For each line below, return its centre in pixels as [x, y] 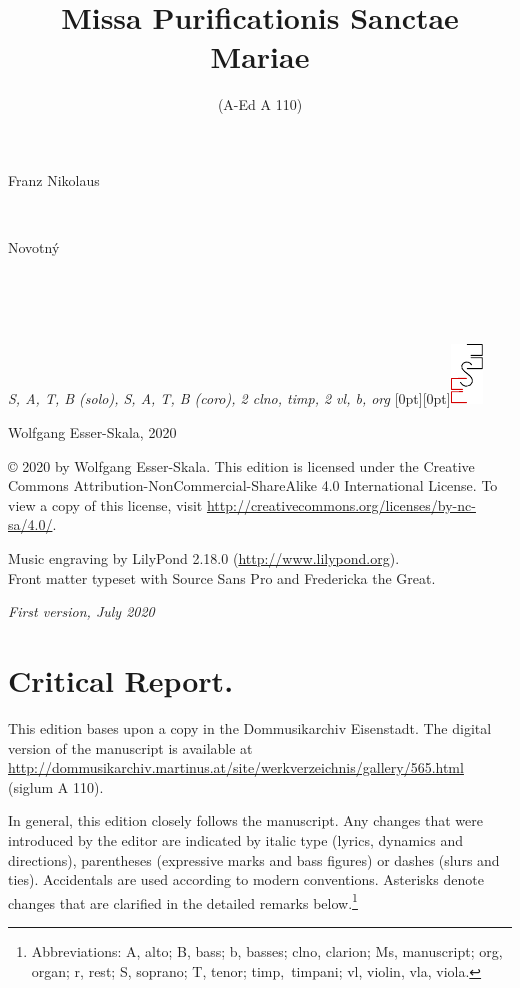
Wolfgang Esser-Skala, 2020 [92, 432]
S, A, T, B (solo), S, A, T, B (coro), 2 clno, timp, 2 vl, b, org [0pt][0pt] [229, 398]
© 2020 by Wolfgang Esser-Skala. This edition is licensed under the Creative [241, 465]
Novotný [34, 247]
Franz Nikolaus [54, 179]
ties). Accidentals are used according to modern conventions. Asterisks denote [246, 879]
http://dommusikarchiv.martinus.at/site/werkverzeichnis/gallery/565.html [236, 767]
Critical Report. [121, 680]
